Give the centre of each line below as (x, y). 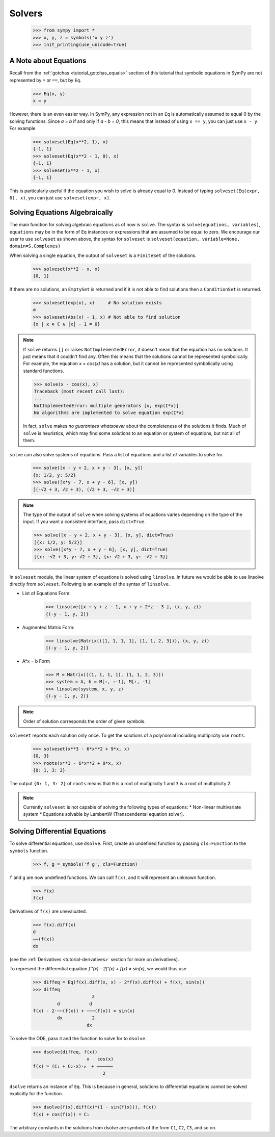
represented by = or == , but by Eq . (45, 80)
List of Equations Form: (46, 593)
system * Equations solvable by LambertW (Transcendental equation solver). (104, 814)
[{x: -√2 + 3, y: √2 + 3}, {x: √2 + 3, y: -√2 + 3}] (101, 557)
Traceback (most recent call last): (80, 392)
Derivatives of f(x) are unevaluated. (48, 911)
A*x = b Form (36, 661)
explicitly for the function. (36, 1094)
